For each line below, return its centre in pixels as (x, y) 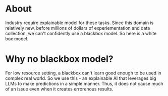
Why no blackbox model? (59, 59)
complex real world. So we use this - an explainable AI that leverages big (81, 78)
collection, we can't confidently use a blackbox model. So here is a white (81, 33)
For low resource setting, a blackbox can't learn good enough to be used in (83, 73)
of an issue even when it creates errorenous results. (59, 89)
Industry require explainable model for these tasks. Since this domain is (79, 23)
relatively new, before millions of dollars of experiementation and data (78, 28)
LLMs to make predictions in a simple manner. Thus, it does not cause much (84, 83)
